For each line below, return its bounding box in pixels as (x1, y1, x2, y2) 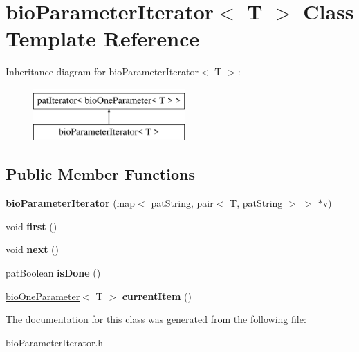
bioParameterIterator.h (6, 335, 104, 349)
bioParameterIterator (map (6, 196, 136, 210)
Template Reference (6, 24, 200, 53)
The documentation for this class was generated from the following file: (6, 312, 306, 326)
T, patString (230, 196, 283, 210)
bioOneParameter (6, 288, 80, 303)
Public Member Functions (6, 163, 195, 185)
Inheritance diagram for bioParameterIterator (6, 64, 199, 79)
